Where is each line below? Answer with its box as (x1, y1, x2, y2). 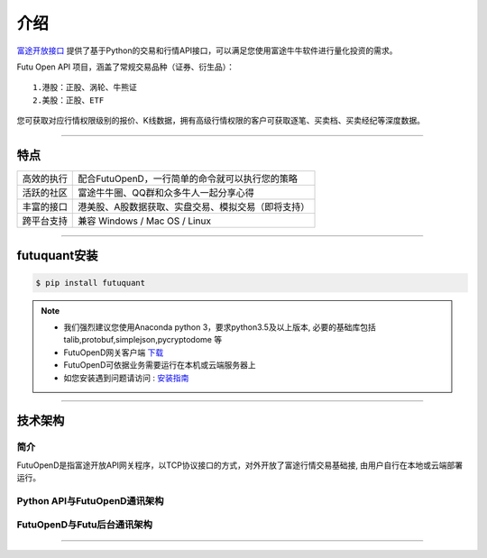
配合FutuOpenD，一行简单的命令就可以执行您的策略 (78, 172, 298, 185)
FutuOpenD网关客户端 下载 (63, 347, 164, 358)
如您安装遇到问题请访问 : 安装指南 (63, 372, 189, 383)
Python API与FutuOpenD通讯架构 (16, 494, 164, 507)
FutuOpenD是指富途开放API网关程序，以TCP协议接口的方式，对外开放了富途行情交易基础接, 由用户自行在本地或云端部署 (16, 460, 464, 471)
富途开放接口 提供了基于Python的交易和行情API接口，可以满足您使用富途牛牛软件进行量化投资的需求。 (16, 45, 398, 56)
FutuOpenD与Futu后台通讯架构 (16, 518, 152, 531)
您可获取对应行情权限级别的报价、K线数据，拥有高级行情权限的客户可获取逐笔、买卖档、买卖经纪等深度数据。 (16, 115, 426, 126)
